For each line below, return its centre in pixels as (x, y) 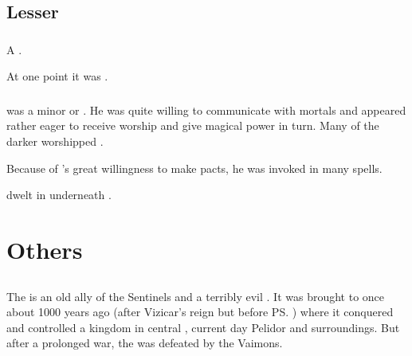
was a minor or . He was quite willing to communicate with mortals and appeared (206, 110)
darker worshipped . (55, 141)
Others (45, 249)
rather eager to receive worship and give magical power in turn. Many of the (193, 125)
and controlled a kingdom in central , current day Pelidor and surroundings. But (203, 327)
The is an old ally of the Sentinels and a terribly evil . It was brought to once (196, 296)
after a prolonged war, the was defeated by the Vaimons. (145, 343)
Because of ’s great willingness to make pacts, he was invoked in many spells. (194, 168)
